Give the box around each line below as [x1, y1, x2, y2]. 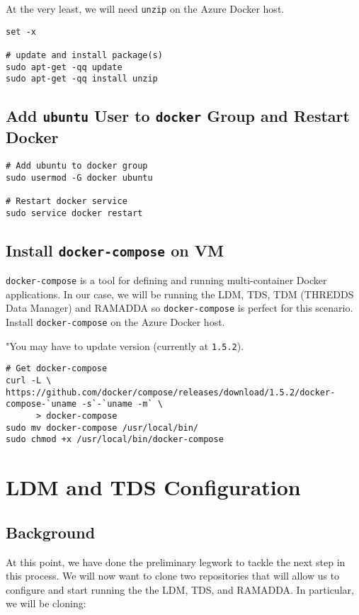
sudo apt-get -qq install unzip [6, 74, 158, 84]
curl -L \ [6, 376, 52, 386]
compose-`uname [6, 399, 77, 410]
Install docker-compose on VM [6, 239, 224, 261]
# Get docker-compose [6, 363, 108, 374]
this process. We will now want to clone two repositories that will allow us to [6, 568, 340, 583]
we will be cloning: [6, 596, 86, 611]
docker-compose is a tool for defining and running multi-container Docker [6, 273, 327, 288]
